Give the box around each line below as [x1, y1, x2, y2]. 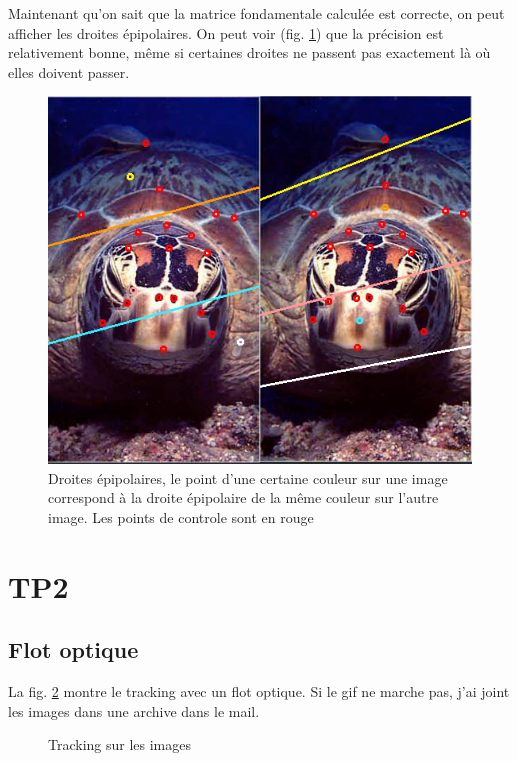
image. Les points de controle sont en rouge [48, 506, 314, 527]
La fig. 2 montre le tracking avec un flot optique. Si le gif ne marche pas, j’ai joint [8, 680, 510, 701]
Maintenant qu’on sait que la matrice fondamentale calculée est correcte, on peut [8, 3, 505, 23]
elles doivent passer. [8, 61, 130, 82]
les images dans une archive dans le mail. [8, 700, 260, 721]
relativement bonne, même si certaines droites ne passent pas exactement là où [8, 42, 491, 63]
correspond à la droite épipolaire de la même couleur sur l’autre [48, 487, 439, 508]
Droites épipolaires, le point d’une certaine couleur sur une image [48, 467, 448, 488]
